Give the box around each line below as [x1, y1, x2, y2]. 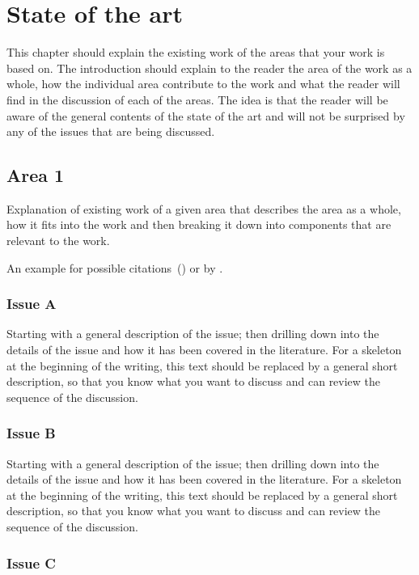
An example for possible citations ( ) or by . [6, 259, 223, 276]
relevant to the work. [6, 232, 110, 249]
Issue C [6, 552, 56, 573]
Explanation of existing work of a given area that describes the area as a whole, [6, 200, 401, 217]
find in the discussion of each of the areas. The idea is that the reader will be [6, 91, 388, 108]
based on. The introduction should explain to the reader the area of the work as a [6, 59, 413, 76]
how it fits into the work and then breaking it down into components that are [6, 216, 391, 233]
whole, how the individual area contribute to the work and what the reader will [6, 75, 400, 92]
